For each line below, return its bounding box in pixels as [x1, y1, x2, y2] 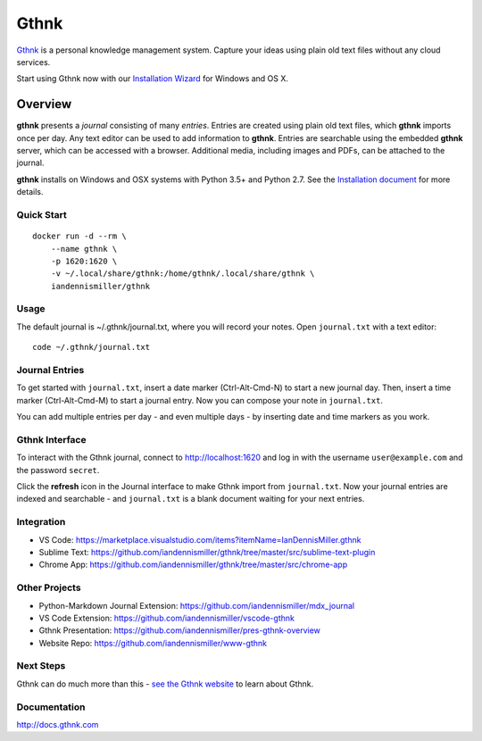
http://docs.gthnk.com [16, 719, 99, 729]
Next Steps [16, 660, 66, 672]
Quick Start [16, 208, 67, 221]
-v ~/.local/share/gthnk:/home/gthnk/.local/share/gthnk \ [50, 269, 315, 279]
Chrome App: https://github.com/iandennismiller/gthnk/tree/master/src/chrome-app [38, 559, 348, 570]
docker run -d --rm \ [32, 231, 127, 241]
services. [16, 56, 51, 67]
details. [16, 187, 44, 197]
